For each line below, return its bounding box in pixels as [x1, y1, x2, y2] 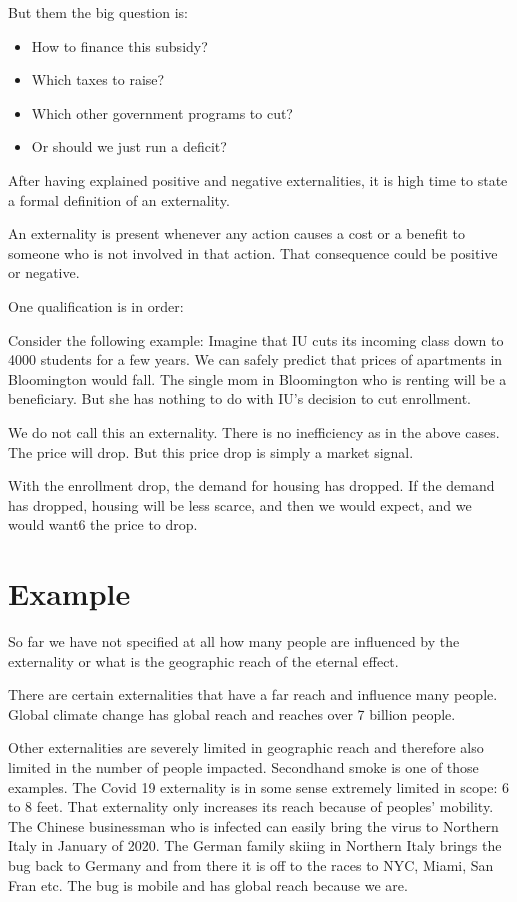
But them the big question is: [8, 2, 189, 22]
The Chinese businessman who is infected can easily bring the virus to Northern [8, 815, 499, 836]
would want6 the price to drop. [8, 514, 198, 535]
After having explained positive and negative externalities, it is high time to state [8, 169, 508, 190]
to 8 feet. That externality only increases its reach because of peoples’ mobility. [8, 796, 494, 817]
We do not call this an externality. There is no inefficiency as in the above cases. [8, 421, 500, 442]
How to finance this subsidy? [31, 35, 208, 56]
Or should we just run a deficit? [31, 136, 227, 157]
